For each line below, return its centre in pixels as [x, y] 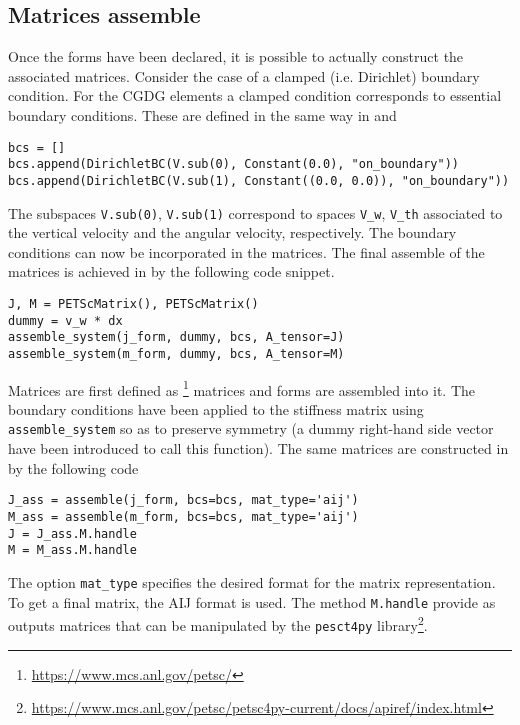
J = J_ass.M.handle [72, 533]
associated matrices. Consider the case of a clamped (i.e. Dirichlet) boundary [244, 75]
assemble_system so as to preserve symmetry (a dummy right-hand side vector [251, 428]
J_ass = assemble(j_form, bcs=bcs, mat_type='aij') [183, 500]
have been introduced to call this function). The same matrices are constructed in [258, 448]
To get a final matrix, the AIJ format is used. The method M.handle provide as [252, 601]
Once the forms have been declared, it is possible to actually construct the [236, 56]
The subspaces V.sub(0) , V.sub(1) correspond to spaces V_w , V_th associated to [255, 212]
